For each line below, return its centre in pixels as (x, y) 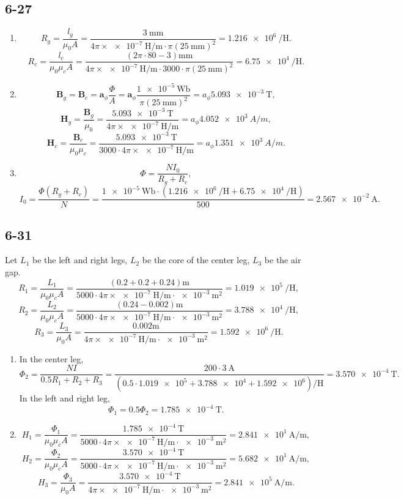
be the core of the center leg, (196, 260)
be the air (283, 260)
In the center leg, (51, 358)
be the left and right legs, (80, 260)
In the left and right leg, (65, 398)
